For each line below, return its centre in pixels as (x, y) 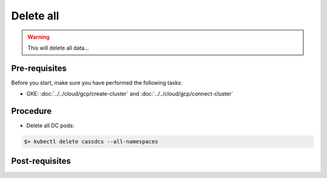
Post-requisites (41, 161)
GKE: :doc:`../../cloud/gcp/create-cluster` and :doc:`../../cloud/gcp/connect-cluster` (130, 94)
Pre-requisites (39, 68)
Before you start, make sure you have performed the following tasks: (97, 82)
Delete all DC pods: (51, 126)
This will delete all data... (58, 48)
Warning (38, 37)
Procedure (31, 111)
